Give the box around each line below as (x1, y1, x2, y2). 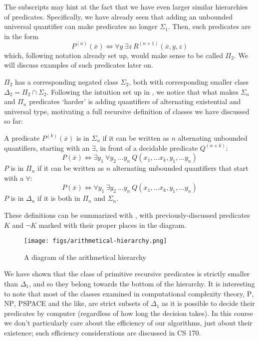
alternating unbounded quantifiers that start (112, 163, 249, 173)
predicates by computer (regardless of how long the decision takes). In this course (4, 307, 253, 318)
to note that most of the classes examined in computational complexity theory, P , (4, 288, 254, 298)
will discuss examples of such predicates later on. (4, 60, 153, 70)
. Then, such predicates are (168, 21, 251, 32)
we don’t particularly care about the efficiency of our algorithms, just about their (4, 317, 253, 328)
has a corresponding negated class (14, 77, 118, 87)
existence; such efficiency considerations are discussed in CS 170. (4, 327, 201, 337)
